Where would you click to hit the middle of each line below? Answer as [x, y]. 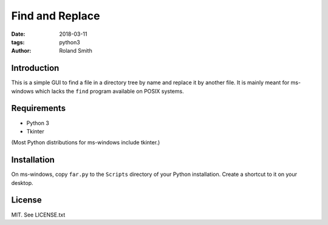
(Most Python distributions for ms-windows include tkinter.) [86, 143]
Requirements [39, 108]
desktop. [22, 183]
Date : [18, 34]
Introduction [35, 68]
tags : [18, 42]
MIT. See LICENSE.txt [38, 215]
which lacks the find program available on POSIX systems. [110, 91]
